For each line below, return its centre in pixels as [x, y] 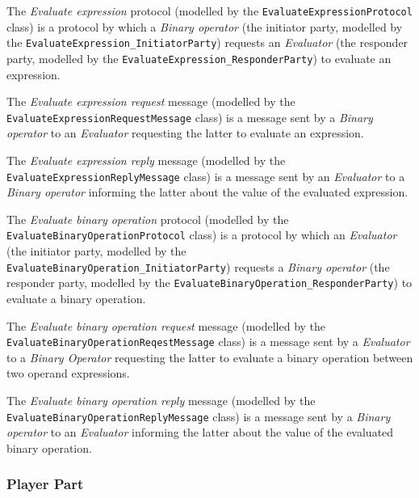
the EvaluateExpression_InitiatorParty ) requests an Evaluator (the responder [207, 42]
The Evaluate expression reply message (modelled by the [146, 160]
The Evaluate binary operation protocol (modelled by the [148, 219]
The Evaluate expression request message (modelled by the [151, 101]
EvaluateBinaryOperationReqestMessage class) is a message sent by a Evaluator [208, 342]
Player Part [45, 484]
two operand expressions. [68, 373]
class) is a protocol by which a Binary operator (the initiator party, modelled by [205, 26]
